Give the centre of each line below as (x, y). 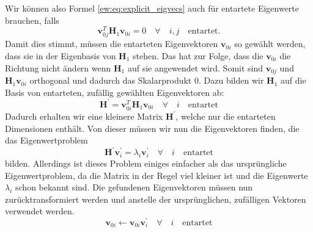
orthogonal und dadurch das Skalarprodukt (111, 80)
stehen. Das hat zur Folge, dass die (198, 56)
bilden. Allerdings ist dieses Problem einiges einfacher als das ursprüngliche (146, 163)
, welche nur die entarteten (226, 116)
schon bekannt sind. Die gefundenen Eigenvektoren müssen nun (134, 187)
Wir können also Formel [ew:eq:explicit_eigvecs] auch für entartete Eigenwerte (152, 8)
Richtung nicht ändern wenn (58, 67)
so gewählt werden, (270, 44)
